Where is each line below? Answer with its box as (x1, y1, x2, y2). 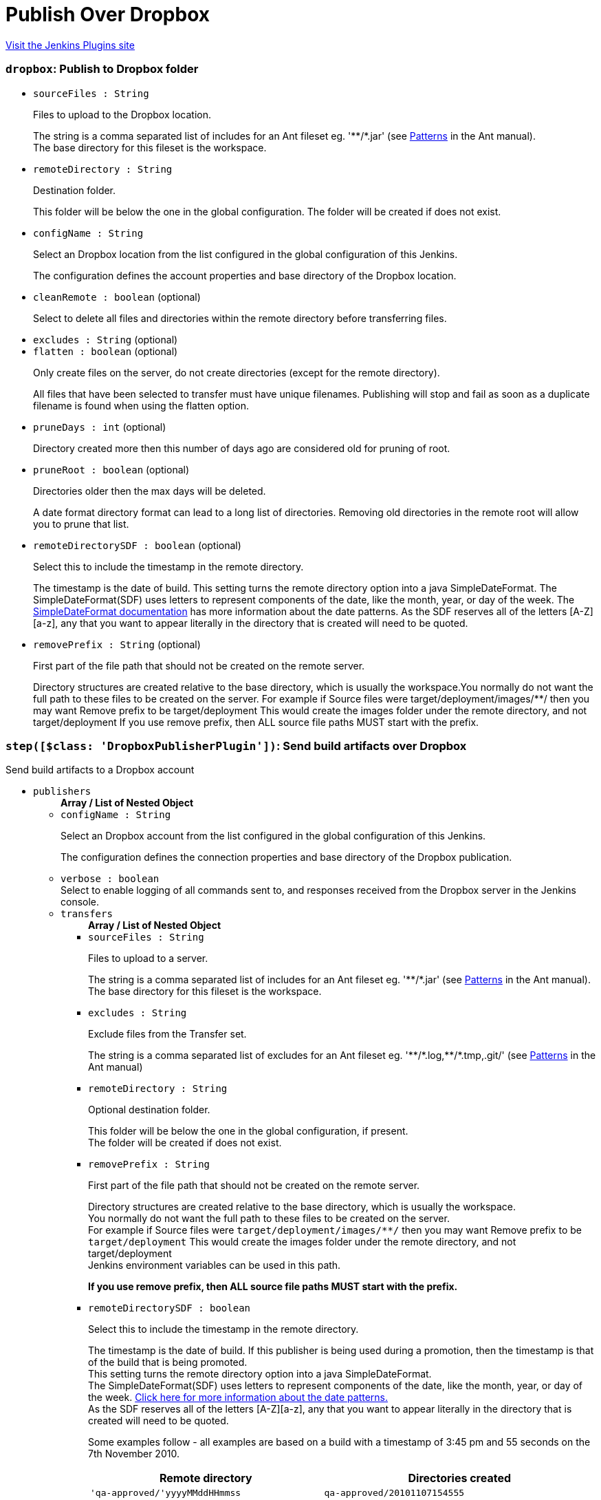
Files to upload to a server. (88, 952, 208, 965)
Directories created (408, 1471, 512, 1486)
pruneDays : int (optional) (33, 420, 166, 433)
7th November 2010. (88, 1448, 179, 1460)
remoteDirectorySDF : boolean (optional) (33, 539, 241, 551)
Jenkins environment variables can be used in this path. (88, 1259, 341, 1272)
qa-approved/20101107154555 (324, 1488, 465, 1499)
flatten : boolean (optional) (33, 345, 178, 357)
